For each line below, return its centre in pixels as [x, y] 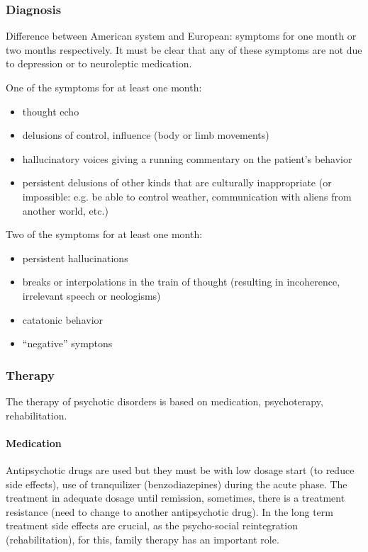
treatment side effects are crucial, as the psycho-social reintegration [152, 525]
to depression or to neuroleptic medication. [99, 63]
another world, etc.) [65, 210]
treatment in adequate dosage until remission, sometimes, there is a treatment [175, 498]
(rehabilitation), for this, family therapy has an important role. [143, 539]
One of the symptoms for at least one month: [104, 87]
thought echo [51, 111]
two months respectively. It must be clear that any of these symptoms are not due [184, 49]
